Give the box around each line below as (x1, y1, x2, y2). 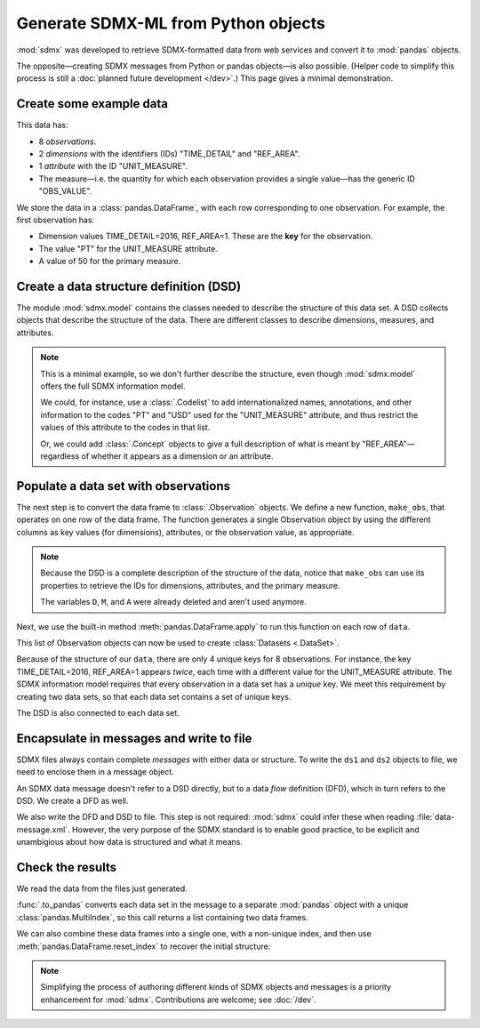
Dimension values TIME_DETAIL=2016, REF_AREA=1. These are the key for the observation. (38, 231, 373, 242)
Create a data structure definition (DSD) (16, 278, 242, 293)
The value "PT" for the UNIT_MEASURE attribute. (38, 243, 218, 253)
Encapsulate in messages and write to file (16, 730, 252, 746)
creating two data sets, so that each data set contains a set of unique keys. (16, 691, 292, 702)
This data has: (16, 120, 68, 131)
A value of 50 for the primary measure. (38, 256, 181, 267)
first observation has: (16, 214, 95, 225)
